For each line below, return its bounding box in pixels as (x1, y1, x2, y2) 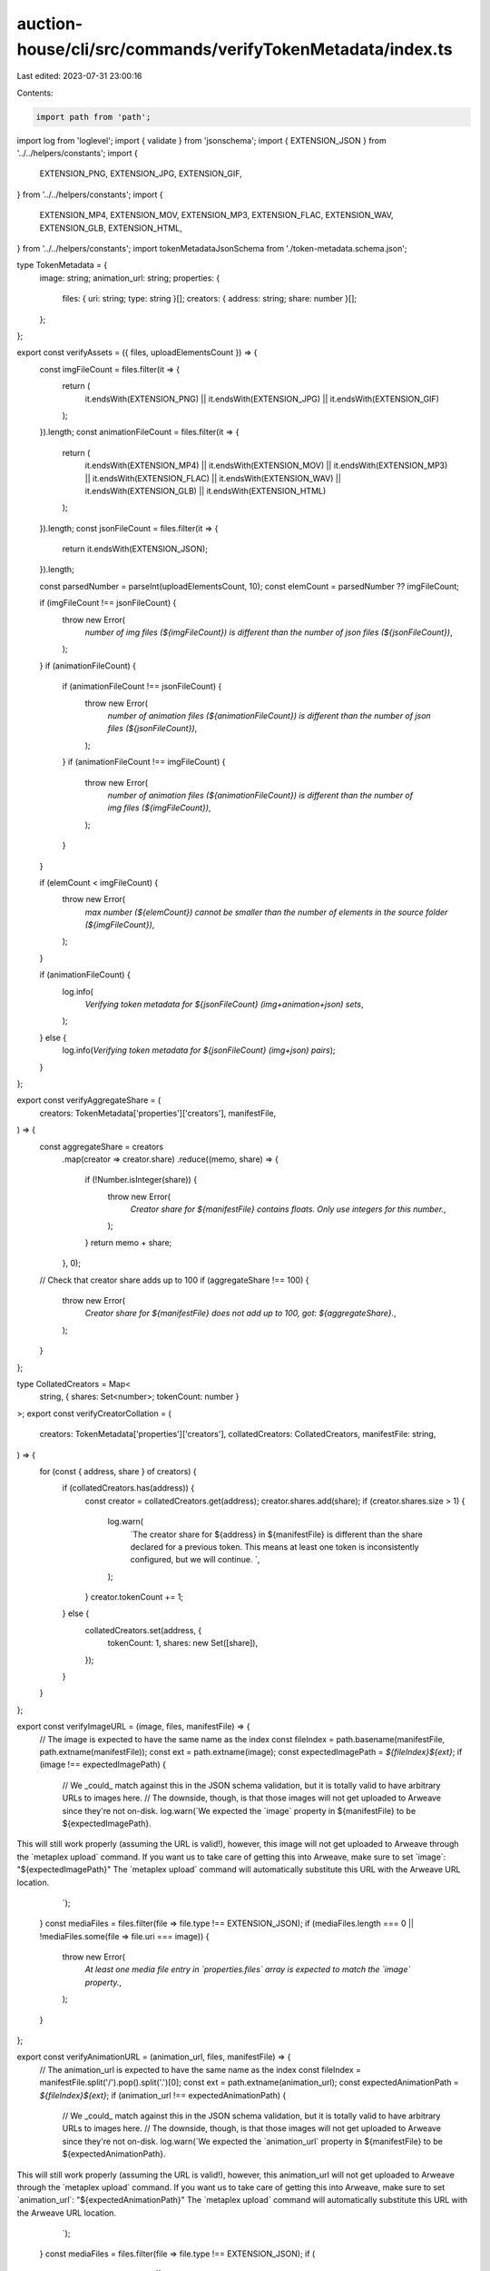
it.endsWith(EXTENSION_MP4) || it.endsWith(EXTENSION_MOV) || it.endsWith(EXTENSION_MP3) (84, 460, 448, 471)
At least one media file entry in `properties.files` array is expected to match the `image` (84, 1964, 411, 1975)
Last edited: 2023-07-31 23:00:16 (16, 71, 142, 82)
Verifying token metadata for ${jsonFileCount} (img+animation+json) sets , (84, 999, 364, 1010)
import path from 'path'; (35, 112, 152, 122)
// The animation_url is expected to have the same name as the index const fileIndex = (39, 2064, 362, 2075)
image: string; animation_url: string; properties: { (39, 273, 220, 283)
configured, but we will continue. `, (130, 1554, 260, 1565)
